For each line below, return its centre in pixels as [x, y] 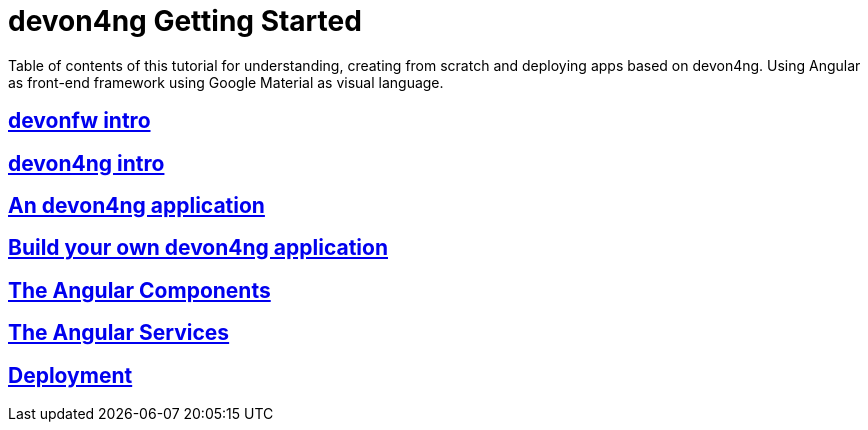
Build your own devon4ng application [198, 248]
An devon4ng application [136, 206]
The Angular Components [139, 290]
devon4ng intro [86, 163]
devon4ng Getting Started [185, 21]
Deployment [70, 375]
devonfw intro [79, 121]
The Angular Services [119, 333]
